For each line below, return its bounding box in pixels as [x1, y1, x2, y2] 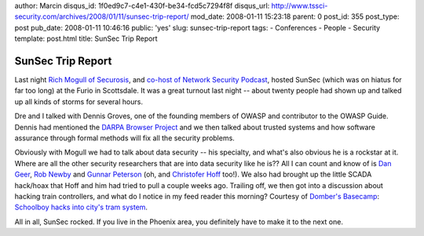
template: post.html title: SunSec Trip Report [14, 34, 158, 43]
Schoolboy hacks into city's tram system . [14, 202, 148, 212]
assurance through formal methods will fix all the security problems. [14, 133, 235, 143]
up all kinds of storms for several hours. [14, 96, 143, 106]
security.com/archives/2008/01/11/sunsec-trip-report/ [14, 12, 189, 21]
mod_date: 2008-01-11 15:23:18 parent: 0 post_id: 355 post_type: [190, 12, 400, 21]
